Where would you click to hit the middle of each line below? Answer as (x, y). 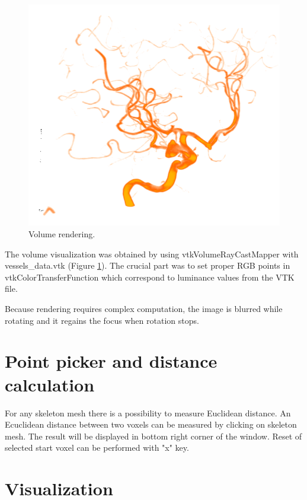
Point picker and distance (111, 361)
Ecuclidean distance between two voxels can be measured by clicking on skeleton (151, 424)
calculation (50, 384)
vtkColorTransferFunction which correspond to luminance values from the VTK (150, 277)
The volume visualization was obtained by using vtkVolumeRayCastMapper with (152, 254)
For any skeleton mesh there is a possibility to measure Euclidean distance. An (148, 413)
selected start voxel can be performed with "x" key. (97, 448)
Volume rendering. (62, 234)
